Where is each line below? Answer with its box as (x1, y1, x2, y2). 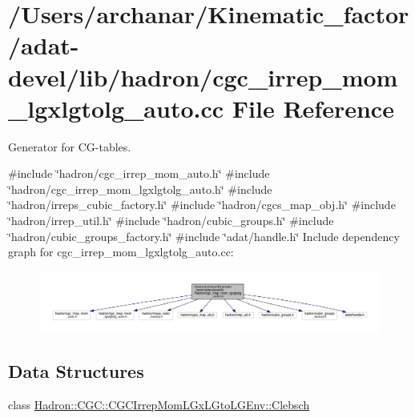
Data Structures (8, 359, 144, 384)
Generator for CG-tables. (8, 138, 131, 155)
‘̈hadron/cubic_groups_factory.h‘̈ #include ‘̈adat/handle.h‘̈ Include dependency (8, 227, 400, 244)
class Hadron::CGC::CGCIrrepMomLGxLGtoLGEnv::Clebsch (8, 396, 310, 413)
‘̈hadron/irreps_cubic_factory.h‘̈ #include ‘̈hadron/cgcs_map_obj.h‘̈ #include (8, 196, 396, 213)
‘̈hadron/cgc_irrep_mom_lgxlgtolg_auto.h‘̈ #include (8, 180, 272, 197)
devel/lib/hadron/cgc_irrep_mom (8, 60, 398, 93)
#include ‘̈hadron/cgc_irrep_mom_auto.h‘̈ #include (8, 165, 270, 182)
